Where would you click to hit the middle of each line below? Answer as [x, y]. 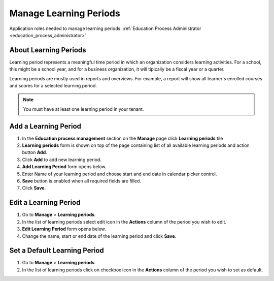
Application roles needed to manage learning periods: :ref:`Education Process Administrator [105, 28]
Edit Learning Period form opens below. [64, 229]
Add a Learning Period [45, 126]
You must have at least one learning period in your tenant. [83, 109]
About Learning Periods [48, 50]
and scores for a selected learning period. [53, 86]
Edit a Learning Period [45, 202]
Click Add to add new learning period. [62, 160]
